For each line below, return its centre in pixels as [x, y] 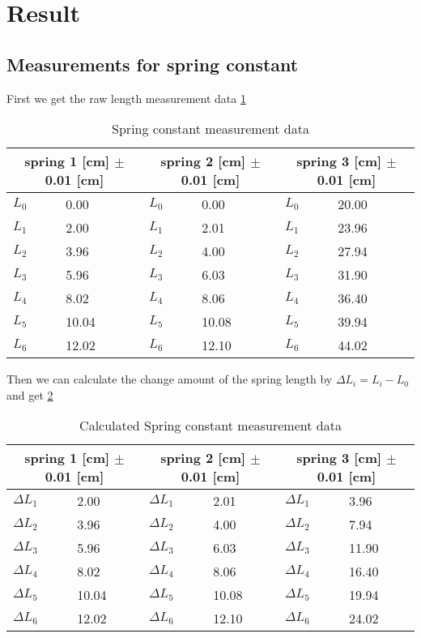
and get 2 [30, 394]
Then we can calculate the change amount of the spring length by [170, 379]
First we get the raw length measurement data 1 [126, 98]
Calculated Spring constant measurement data [210, 426]
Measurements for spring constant [153, 64]
